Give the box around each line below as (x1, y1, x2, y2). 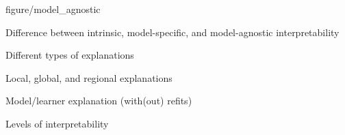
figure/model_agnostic (5, 2, 101, 16)
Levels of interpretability (5, 116, 109, 130)
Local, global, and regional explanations (5, 70, 172, 85)
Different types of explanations (5, 48, 134, 62)
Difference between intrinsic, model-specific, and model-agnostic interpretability (5, 25, 340, 39)
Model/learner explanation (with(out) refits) (5, 93, 192, 108)
